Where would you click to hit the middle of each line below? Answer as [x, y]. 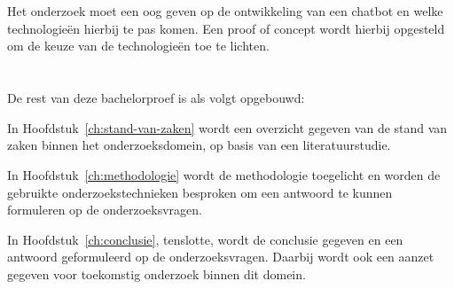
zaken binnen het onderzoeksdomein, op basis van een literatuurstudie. [199, 145]
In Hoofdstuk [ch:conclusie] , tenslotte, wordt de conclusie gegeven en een [205, 239]
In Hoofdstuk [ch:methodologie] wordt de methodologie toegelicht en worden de [224, 174]
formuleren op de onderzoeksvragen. [105, 210]
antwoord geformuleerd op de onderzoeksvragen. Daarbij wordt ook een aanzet [221, 257]
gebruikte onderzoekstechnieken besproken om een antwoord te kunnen [200, 192]
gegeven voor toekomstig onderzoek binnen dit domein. [157, 273]
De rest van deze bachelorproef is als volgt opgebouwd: [156, 98]
